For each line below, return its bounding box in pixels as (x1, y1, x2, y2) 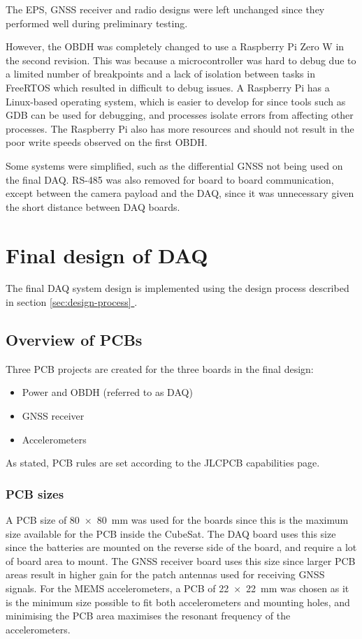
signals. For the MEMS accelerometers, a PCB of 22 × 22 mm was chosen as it (6, 580, 349, 595)
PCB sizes (6, 485, 64, 502)
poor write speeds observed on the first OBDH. (6, 135, 208, 149)
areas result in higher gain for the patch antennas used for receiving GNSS (6, 567, 325, 582)
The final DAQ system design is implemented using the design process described (6, 281, 349, 295)
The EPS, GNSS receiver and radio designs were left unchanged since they (6, 2, 325, 16)
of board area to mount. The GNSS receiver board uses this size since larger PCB (6, 553, 356, 568)
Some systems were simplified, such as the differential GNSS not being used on (6, 158, 343, 172)
